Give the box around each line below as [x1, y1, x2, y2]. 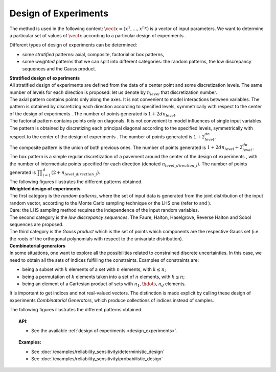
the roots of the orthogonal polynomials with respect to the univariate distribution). [9, 235, 183, 242]
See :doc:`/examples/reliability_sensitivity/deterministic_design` [31, 349, 165, 355]
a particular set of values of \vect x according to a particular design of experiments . [9, 32, 187, 38]
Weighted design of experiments [9, 185, 81, 191]
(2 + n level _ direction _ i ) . [51, 169, 101, 177]
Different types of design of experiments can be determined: [9, 42, 137, 48]
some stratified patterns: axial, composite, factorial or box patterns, [22, 51, 165, 57]
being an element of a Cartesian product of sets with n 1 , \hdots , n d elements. [22, 281, 186, 288]
